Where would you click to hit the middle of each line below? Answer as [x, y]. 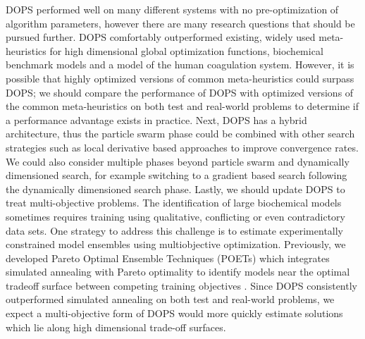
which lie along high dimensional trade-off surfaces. [116, 327]
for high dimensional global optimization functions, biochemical [186, 50]
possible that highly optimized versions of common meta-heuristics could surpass [180, 78]
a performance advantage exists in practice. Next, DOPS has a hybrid [156, 119]
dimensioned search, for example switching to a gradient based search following [177, 175]
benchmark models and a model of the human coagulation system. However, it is [180, 64]
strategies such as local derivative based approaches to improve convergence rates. [182, 147]
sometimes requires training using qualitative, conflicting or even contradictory [176, 216]
